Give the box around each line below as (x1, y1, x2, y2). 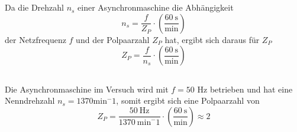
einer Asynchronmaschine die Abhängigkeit (78, 1, 234, 14)
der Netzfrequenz (5, 33, 66, 45)
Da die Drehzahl (5, 1, 64, 14)
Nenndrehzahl (5, 94, 55, 107)
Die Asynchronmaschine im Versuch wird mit (5, 82, 169, 95)
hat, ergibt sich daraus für (164, 33, 260, 45)
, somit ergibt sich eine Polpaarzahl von (116, 94, 260, 107)
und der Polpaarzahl (76, 33, 150, 45)
